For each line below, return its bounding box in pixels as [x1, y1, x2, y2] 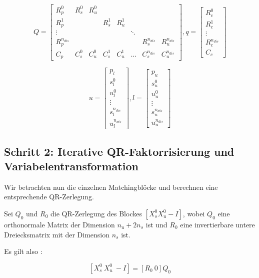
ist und [145, 219, 167, 229]
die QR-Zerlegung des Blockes [50, 208, 142, 218]
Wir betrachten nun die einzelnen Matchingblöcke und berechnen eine [4, 181, 218, 192]
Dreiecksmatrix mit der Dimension [4, 229, 110, 239]
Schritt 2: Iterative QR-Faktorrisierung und [4, 143, 234, 159]
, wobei [182, 208, 205, 218]
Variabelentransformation [4, 158, 138, 173]
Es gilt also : [4, 246, 42, 256]
